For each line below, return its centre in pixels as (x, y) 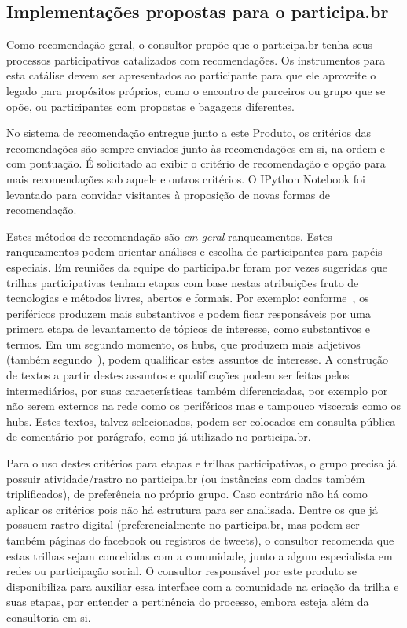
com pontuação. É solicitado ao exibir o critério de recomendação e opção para (196, 163)
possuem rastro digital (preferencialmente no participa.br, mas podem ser (183, 525)
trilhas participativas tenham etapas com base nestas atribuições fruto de (183, 282)
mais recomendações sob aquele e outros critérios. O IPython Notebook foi (186, 178)
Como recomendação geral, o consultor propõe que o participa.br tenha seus (189, 44)
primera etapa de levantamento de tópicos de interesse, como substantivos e (188, 329)
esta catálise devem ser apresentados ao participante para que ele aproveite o (191, 75)
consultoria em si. (49, 617)
